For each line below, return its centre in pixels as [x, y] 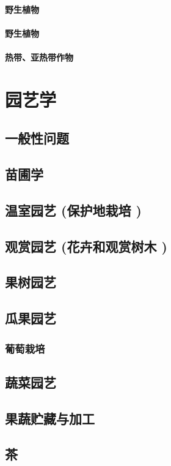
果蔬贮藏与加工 [50, 418]
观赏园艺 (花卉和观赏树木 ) [86, 246]
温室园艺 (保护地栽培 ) [73, 210]
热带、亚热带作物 [39, 57]
